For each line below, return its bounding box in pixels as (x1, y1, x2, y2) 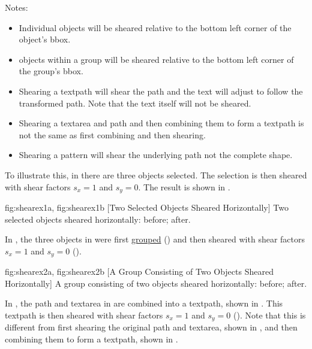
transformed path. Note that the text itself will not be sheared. (19, 96, 251, 109)
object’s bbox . (19, 33, 71, 45)
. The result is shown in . (138, 180, 230, 193)
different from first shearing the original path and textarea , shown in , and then (5, 321, 298, 333)
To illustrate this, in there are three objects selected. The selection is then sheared (5, 168, 307, 181)
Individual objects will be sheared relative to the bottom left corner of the (19, 21, 292, 34)
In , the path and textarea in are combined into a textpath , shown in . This (5, 297, 283, 309)
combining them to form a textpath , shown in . (5, 333, 178, 345)
